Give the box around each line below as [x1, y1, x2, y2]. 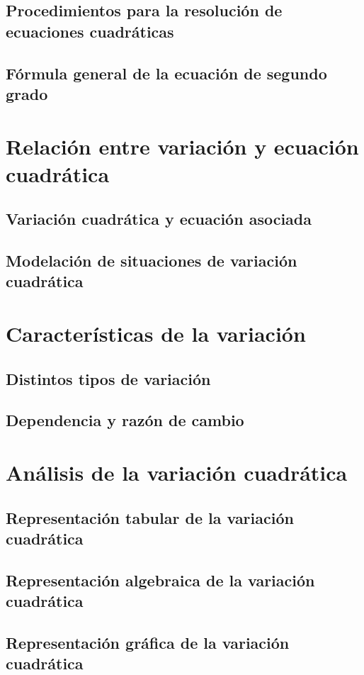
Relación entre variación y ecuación [6, 131, 359, 160]
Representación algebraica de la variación [6, 569, 315, 591]
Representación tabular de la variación [6, 506, 294, 528]
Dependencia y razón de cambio [6, 409, 244, 431]
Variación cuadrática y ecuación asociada [6, 208, 312, 230]
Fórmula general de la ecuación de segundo [6, 62, 327, 84]
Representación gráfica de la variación [6, 631, 290, 653]
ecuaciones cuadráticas [6, 20, 174, 42]
